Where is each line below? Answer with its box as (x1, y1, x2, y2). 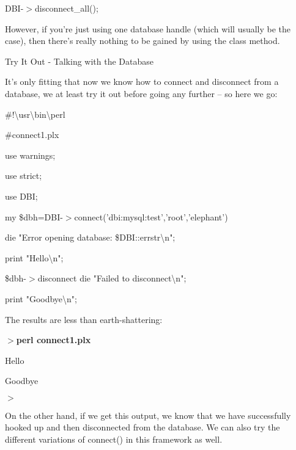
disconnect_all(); (34, 2, 98, 14)
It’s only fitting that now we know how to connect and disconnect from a (5, 75, 279, 88)
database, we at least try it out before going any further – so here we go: (5, 87, 278, 100)
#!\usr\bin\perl (5, 107, 65, 120)
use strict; (5, 169, 42, 182)
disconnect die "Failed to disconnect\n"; (37, 272, 187, 285)
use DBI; (5, 189, 38, 202)
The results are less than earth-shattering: (5, 313, 163, 325)
